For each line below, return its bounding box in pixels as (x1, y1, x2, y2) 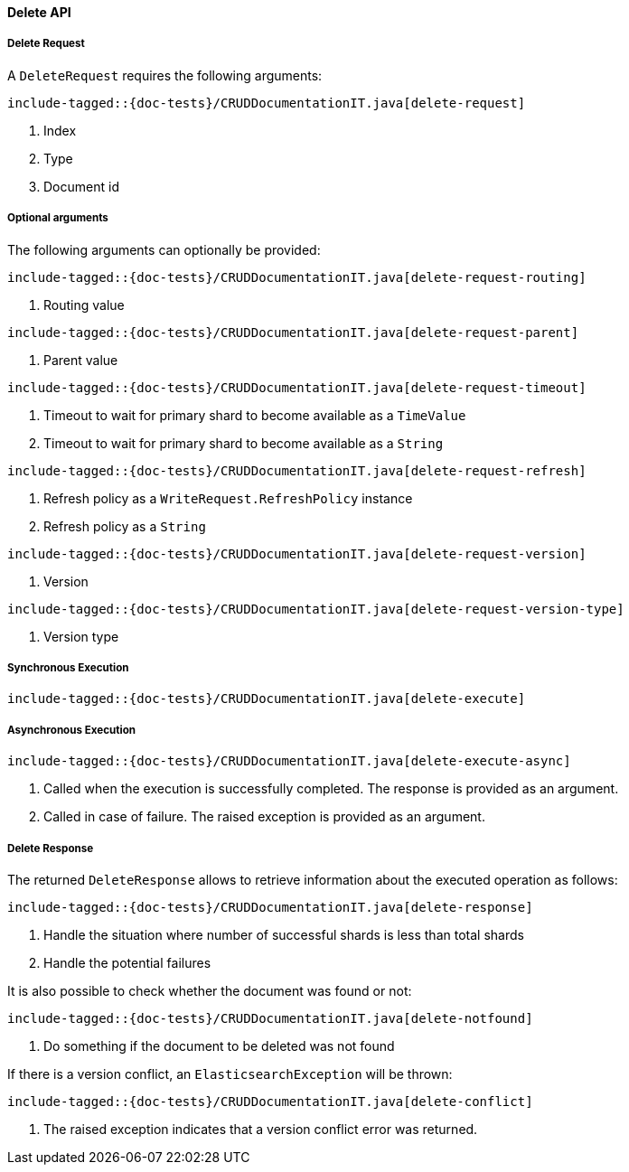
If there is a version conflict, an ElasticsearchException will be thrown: (7, 1065, 453, 1082)
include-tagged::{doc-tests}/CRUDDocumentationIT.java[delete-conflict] (7, 1093, 533, 1109)
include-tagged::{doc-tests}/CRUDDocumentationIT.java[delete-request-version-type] (7, 601, 624, 616)
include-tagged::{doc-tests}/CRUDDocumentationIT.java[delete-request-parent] (7, 324, 579, 340)
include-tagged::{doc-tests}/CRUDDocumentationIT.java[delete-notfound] (7, 1010, 533, 1026)
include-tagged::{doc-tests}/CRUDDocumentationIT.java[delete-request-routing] (7, 269, 587, 285)
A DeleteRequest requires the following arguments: (7, 67, 323, 83)
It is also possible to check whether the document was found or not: (7, 982, 412, 999)
